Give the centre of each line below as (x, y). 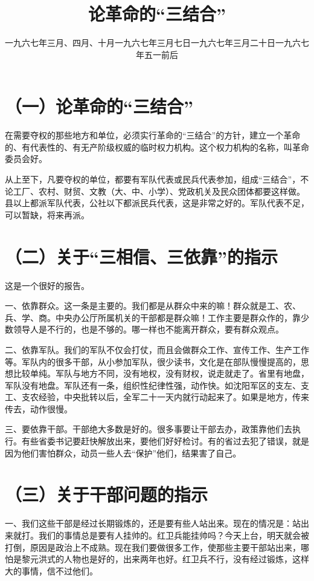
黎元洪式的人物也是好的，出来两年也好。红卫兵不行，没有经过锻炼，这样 (165, 559)
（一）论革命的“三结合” (99, 106)
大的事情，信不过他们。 (51, 570)
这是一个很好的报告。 (47, 285)
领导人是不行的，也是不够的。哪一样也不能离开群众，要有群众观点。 (148, 329)
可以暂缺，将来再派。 (47, 214)
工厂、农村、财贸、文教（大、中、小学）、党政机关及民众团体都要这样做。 (159, 191)
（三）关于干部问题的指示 (107, 494)
